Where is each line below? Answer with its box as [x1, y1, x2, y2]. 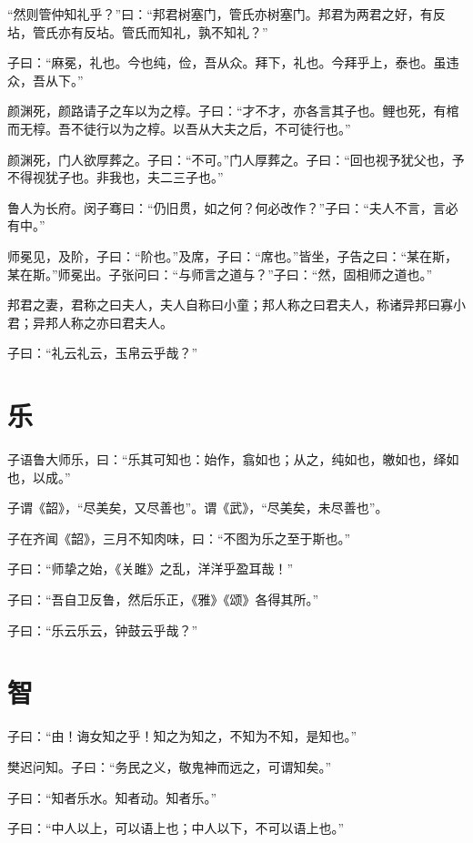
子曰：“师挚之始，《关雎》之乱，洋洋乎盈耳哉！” [7, 559, 294, 578]
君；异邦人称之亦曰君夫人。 [7, 312, 173, 331]
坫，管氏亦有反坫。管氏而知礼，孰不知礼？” [7, 22, 268, 41]
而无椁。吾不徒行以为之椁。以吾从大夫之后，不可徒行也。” [7, 118, 351, 137]
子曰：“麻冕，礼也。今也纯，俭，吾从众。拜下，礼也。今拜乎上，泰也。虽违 [7, 53, 459, 72]
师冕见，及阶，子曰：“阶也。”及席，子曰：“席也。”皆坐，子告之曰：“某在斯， [7, 246, 458, 265]
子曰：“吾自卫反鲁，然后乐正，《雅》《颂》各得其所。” [7, 590, 319, 608]
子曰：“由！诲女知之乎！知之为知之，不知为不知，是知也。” [7, 726, 357, 746]
